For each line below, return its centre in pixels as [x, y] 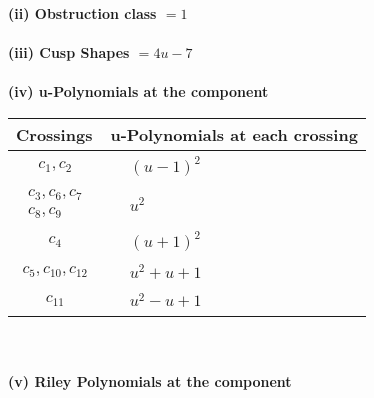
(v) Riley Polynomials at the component [150, 381]
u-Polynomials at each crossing [234, 134]
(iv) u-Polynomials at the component [138, 91]
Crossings [54, 134]
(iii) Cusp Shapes [69, 52]
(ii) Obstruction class [82, 13]
